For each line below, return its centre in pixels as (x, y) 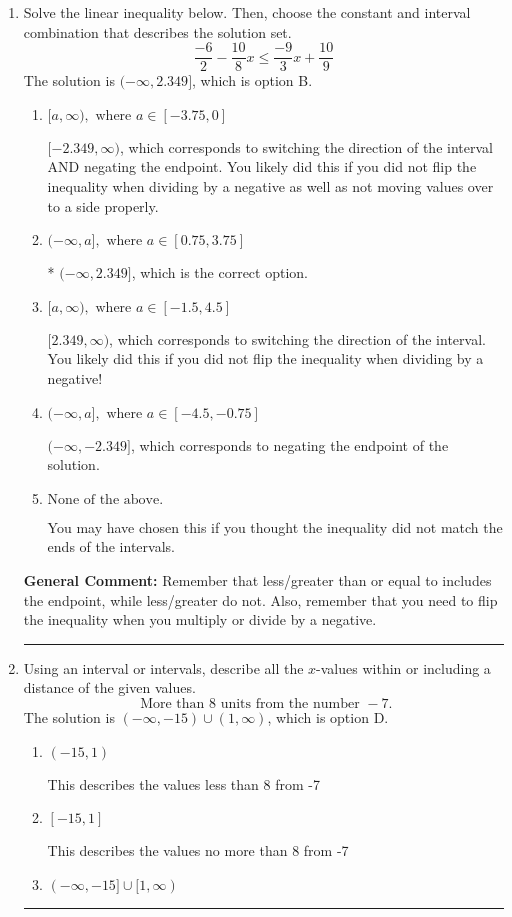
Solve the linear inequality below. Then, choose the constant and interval (247, 12)
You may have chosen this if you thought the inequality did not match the (275, 526)
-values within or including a (403, 667)
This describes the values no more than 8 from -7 (198, 850)
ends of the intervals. (111, 546)
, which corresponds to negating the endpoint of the (289, 444)
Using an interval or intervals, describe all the (163, 667)
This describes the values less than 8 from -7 (183, 783)
